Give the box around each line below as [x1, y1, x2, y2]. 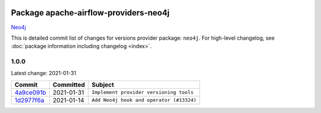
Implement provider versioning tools [91, 89, 194, 96]
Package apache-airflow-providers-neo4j [11, 8, 170, 18]
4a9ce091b [14, 88, 46, 96]
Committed [52, 80, 86, 89]
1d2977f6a [14, 96, 45, 104]
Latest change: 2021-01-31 [11, 70, 77, 77]
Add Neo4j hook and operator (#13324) [91, 97, 197, 104]
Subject [91, 80, 114, 89]
